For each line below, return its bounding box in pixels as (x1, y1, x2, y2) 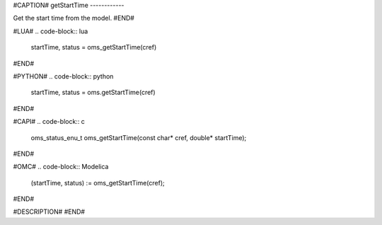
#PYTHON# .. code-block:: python (13, 71, 114, 81)
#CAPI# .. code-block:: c (13, 117, 85, 126)
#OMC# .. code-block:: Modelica (13, 163, 109, 171)
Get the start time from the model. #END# (13, 14, 134, 23)
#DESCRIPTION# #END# (13, 207, 85, 216)
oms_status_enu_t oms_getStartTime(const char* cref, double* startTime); (30, 133, 247, 142)
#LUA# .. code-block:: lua (13, 27, 88, 35)
